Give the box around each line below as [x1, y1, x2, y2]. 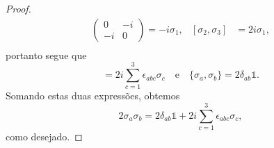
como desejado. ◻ [6, 129, 83, 144]
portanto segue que [6, 47, 87, 62]
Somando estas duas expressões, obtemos [6, 88, 180, 103]
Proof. [6, 1, 31, 15]
